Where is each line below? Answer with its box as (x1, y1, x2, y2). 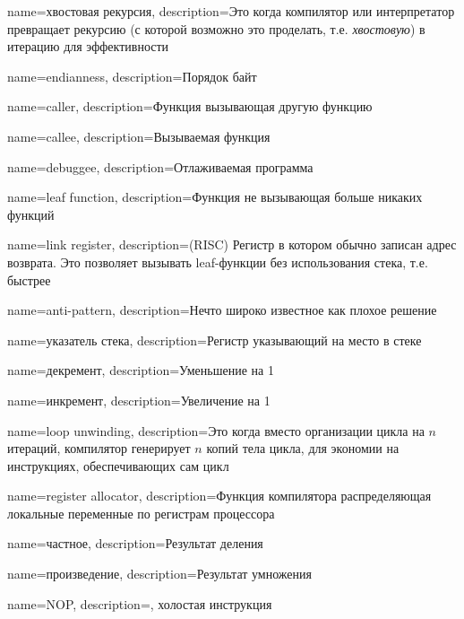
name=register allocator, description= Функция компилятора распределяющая (7, 486, 432, 505)
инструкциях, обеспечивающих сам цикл (7, 456, 229, 475)
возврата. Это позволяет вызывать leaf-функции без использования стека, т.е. (7, 252, 428, 271)
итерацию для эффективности (7, 37, 169, 56)
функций (7, 205, 55, 223)
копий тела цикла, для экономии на (206, 439, 400, 458)
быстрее (7, 270, 51, 289)
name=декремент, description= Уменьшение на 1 (7, 361, 274, 379)
